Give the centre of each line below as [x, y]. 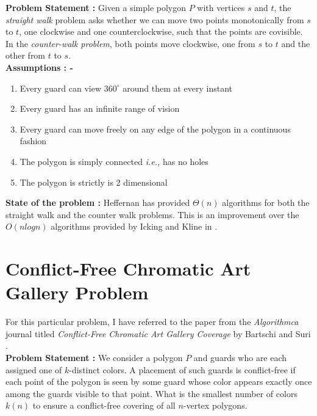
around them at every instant [178, 88]
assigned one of [34, 369]
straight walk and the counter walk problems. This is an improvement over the [152, 214]
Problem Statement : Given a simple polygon [96, 7]
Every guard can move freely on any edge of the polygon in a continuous [155, 129]
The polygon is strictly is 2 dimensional [94, 182]
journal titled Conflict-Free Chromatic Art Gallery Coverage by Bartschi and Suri [158, 333]
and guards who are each [240, 357]
